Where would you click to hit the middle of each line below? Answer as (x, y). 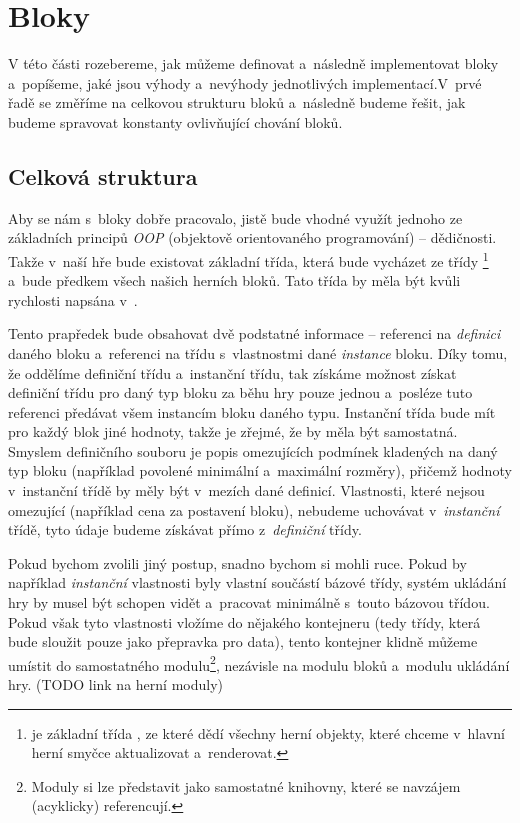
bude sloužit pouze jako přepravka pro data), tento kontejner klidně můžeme (243, 641)
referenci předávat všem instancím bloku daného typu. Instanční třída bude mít (252, 411)
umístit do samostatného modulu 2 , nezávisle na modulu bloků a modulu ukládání (259, 663)
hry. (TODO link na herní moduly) (115, 684)
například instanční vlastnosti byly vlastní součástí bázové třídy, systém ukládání (257, 582)
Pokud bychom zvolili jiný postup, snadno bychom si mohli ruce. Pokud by (237, 562)
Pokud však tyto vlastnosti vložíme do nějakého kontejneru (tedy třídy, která (244, 621)
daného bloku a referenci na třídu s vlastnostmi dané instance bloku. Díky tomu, (258, 352)
